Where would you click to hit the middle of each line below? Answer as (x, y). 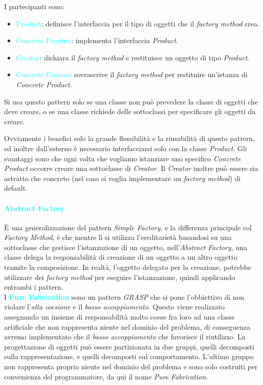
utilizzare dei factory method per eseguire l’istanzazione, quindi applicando (120, 277)
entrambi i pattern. (34, 287)
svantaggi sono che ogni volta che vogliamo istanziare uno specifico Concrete (123, 158)
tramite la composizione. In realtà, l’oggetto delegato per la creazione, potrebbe (128, 267)
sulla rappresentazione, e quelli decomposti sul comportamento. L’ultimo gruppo (129, 356)
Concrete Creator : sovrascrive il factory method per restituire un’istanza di (132, 74)
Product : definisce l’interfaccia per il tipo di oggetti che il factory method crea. (138, 23)
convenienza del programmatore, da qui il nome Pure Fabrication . (106, 376)
